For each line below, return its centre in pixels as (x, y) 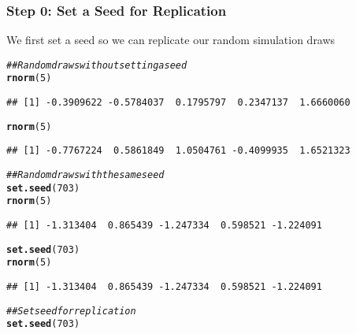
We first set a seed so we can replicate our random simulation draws (171, 40)
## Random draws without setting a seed (97, 65)
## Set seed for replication (71, 311)
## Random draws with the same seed (85, 175)
